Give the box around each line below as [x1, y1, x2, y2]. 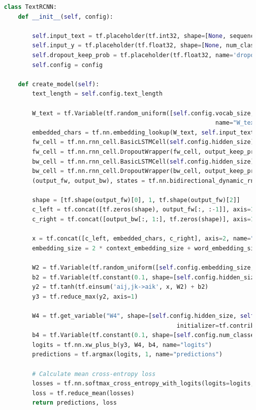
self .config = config [32, 61, 103, 68]
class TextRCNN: [4, 3, 57, 10]
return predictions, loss [32, 399, 117, 407]
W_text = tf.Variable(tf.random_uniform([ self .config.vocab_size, [32, 109, 255, 117]
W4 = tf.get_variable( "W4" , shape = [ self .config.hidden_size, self [32, 312, 255, 319]
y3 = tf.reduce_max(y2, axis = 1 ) [32, 293, 138, 300]
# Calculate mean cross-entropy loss [32, 370, 156, 377]
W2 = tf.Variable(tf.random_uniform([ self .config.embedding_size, [32, 264, 255, 272]
